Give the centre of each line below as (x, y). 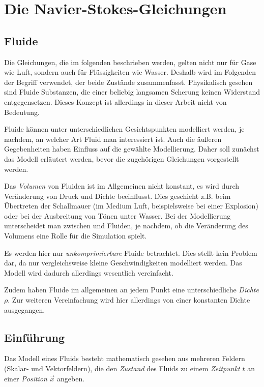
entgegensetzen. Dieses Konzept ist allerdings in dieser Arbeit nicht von (115, 101)
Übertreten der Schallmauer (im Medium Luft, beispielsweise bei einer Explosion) (131, 206)
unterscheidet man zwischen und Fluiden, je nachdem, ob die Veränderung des (126, 226)
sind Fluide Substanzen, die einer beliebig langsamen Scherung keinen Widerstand (132, 92)
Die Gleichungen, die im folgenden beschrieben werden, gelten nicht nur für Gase (130, 62)
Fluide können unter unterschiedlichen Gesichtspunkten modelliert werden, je (124, 129)
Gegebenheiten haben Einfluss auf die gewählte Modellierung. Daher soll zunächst (132, 149)
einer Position (26, 378)
